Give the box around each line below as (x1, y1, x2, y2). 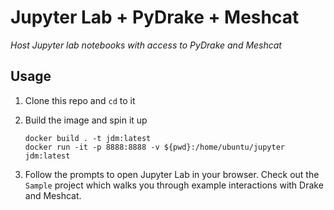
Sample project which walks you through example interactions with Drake (24, 179, 324, 191)
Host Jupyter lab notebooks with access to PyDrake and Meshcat (10, 39, 282, 51)
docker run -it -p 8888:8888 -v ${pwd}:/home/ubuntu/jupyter (24, 142, 286, 152)
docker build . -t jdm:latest (24, 133, 152, 143)
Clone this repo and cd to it (24, 94, 136, 106)
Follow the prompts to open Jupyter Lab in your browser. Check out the (24, 168, 320, 180)
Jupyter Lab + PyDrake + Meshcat (10, 6, 300, 29)
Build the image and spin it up (24, 114, 148, 126)
